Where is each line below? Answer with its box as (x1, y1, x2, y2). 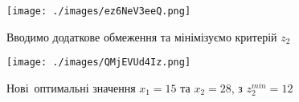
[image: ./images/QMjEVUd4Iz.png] (6, 57, 191, 69)
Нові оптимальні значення (6, 79, 136, 96)
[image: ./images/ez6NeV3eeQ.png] (6, 6, 191, 17)
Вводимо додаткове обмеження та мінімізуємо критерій (6, 28, 277, 45)
